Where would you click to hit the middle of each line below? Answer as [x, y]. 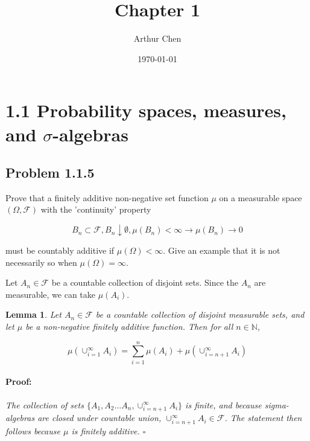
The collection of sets [45, 404]
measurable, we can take [51, 294]
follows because [33, 431]
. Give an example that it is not [222, 250]
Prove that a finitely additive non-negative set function [107, 197]
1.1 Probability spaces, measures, [146, 110]
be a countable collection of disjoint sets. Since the [145, 282]
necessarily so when [41, 262]
